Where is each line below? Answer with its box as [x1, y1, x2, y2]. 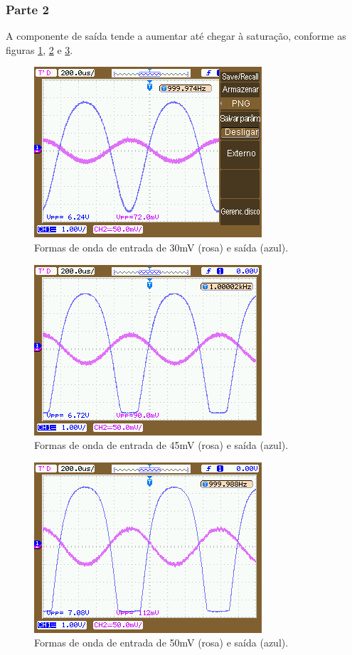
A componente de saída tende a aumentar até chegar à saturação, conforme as [6, 28, 346, 43]
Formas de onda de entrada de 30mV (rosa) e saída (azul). [34, 240, 289, 254]
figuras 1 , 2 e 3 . [6, 42, 73, 57]
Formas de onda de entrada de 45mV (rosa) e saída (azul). [34, 438, 289, 453]
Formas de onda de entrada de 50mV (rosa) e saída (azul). [34, 635, 289, 650]
